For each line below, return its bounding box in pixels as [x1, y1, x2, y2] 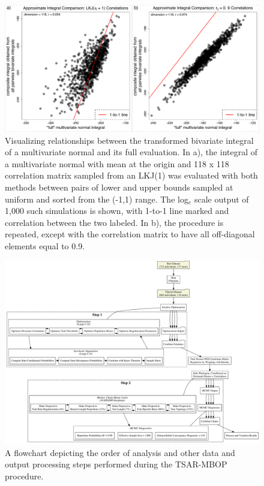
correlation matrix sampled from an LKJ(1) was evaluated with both [5, 169, 258, 182]
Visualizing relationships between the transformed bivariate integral [5, 134, 254, 146]
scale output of [194, 192, 249, 205]
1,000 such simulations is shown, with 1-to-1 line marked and [5, 204, 229, 217]
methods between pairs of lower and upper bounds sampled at [5, 180, 233, 193]
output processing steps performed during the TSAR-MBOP [5, 458, 227, 470]
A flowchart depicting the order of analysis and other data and [5, 446, 235, 458]
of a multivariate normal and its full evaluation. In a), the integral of [5, 146, 258, 158]
